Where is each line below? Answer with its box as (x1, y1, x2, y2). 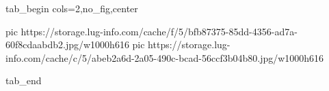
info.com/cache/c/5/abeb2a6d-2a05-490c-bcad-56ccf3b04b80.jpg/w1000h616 (5, 50, 324, 65)
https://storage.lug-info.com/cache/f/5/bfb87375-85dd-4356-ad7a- (21, 24, 298, 38)
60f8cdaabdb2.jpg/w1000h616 (5, 37, 129, 52)
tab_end (5, 73, 42, 88)
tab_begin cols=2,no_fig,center (5, 1, 138, 15)
